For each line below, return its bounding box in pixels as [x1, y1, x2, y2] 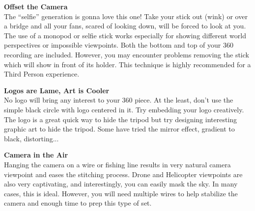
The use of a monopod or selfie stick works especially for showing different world [4, 30, 246, 40]
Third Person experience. [4, 69, 80, 79]
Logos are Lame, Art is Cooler [4, 85, 110, 95]
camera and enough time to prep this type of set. [4, 198, 152, 208]
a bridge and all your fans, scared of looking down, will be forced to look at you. [4, 21, 246, 31]
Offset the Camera [4, 1, 68, 11]
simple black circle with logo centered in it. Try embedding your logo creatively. [4, 104, 244, 114]
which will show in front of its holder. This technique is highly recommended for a [4, 59, 251, 69]
